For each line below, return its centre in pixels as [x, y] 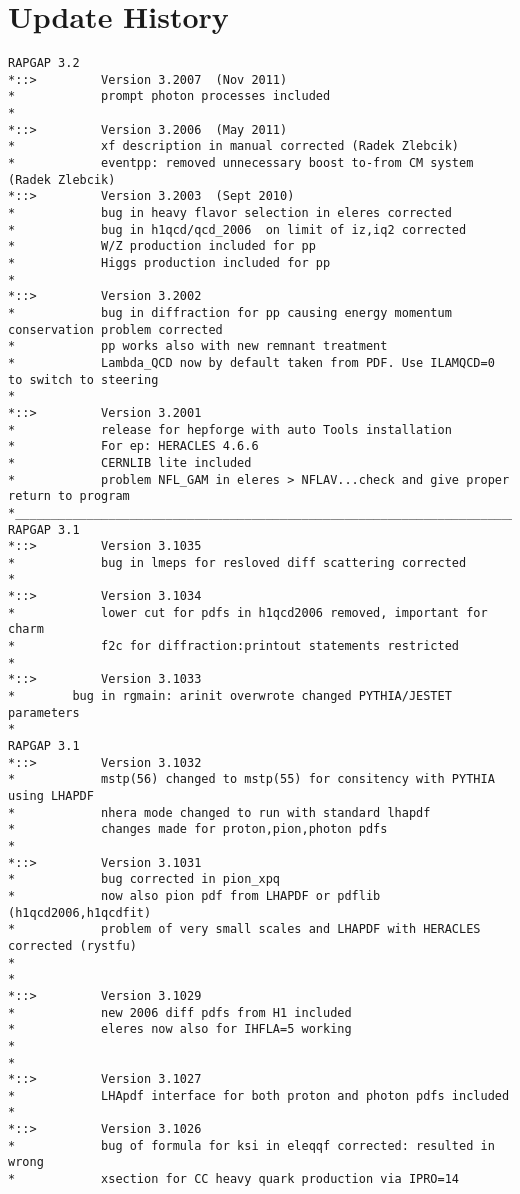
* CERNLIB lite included [130, 462]
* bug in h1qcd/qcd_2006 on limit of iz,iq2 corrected [237, 229]
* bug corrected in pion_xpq [144, 879]
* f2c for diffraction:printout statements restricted [234, 646]
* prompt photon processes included [169, 96]
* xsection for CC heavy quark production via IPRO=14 [234, 1179]
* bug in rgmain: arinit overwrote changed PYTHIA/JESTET [230, 696]
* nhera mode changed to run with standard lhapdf [219, 812]
